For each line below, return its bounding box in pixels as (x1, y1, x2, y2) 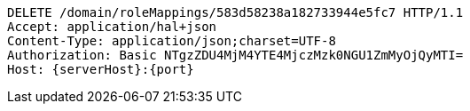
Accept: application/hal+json (7, 20, 217, 34)
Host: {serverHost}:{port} (7, 62, 194, 76)
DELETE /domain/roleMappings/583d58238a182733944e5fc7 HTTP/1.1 (7, 5, 464, 20)
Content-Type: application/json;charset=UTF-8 (7, 34, 336, 48)
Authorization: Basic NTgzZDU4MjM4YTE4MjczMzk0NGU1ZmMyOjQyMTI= (7, 48, 464, 62)
